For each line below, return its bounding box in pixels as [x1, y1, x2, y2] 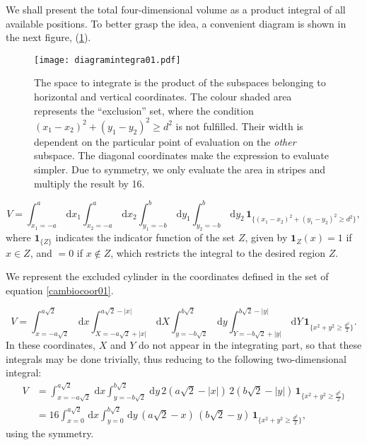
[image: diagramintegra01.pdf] [34, 54, 181, 65]
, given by [245, 230, 288, 245]
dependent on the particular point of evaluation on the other [34, 134, 296, 149]
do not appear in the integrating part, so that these [138, 337, 362, 352]
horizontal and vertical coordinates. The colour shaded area [34, 89, 292, 104]
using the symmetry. [6, 426, 94, 441]
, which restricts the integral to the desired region [110, 245, 326, 260]
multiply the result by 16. [34, 175, 145, 190]
